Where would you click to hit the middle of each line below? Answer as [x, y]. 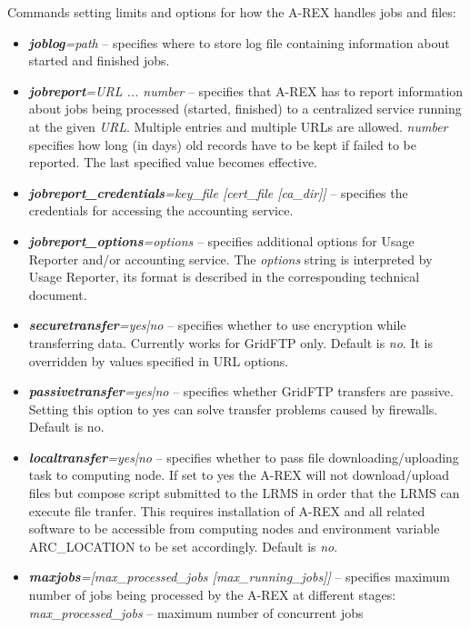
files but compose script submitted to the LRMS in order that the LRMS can [244, 493]
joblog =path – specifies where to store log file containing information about [239, 42]
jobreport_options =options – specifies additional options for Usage [221, 240]
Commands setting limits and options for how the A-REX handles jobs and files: [232, 12]
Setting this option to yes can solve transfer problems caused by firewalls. [233, 409]
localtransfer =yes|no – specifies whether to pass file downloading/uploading [244, 457]
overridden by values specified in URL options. [159, 360]
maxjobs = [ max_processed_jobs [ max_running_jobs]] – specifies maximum [239, 577]
